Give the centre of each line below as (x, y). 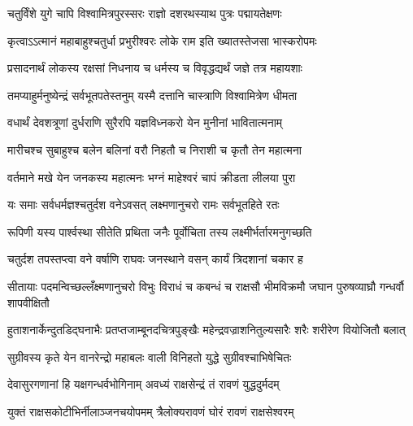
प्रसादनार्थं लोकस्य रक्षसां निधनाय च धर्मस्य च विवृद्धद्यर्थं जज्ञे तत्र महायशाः (155, 68)
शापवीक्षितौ (28, 302)
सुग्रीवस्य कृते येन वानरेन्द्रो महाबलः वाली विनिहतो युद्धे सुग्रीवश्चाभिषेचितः (150, 356)
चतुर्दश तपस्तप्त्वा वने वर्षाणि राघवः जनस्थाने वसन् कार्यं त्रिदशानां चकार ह (155, 259)
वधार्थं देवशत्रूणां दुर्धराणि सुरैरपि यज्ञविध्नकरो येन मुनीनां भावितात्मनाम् (145, 122)
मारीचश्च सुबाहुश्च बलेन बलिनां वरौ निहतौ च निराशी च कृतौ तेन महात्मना (154, 149)
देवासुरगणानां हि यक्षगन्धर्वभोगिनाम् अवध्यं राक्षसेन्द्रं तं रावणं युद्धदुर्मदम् (143, 384)
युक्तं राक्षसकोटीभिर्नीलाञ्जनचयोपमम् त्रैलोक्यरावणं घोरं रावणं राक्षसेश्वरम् (151, 411)
